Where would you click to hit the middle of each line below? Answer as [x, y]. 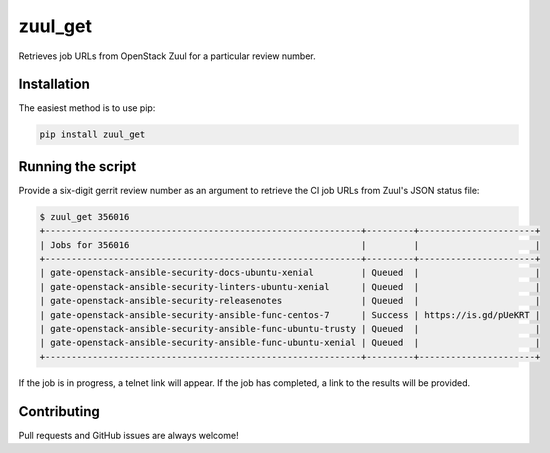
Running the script [77, 166]
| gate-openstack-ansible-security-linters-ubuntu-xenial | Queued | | [290, 286]
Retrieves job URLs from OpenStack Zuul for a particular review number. [167, 56]
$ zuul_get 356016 [84, 216]
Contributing [59, 411]
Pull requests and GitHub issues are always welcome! [128, 435]
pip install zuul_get [92, 134]
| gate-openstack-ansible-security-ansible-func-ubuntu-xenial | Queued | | [290, 343]
